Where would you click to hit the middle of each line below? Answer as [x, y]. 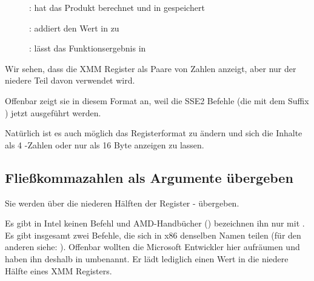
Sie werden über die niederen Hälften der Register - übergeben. [122, 203]
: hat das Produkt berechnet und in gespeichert [117, 7]
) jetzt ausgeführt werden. [53, 112]
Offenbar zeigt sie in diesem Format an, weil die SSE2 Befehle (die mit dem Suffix [157, 100]
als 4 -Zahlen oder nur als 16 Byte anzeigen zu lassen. [105, 144]
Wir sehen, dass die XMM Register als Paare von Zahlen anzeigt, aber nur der [151, 68]
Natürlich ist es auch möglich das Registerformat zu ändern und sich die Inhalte [154, 133]
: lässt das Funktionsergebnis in [88, 48]
